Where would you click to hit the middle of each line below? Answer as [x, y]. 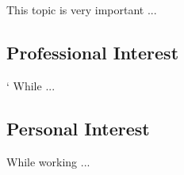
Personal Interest [78, 128]
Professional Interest [93, 52]
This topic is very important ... [82, 10]
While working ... [48, 161]
